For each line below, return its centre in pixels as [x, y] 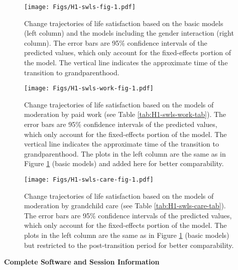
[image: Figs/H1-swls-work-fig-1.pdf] [89, 89]
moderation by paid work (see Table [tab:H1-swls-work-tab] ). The [125, 114]
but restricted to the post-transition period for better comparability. [129, 245]
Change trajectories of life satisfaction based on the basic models [124, 23]
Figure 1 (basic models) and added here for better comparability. [124, 163]
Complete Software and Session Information [82, 262]
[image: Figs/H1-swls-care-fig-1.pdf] [89, 180]
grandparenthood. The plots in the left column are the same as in [125, 153]
